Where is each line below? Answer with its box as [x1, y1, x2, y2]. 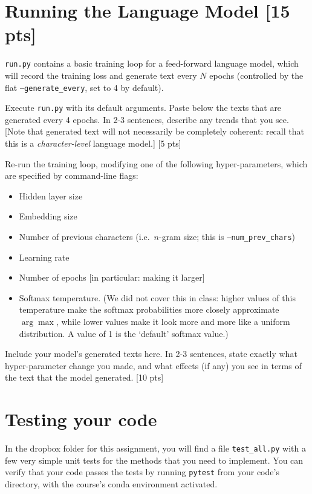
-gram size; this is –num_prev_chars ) [158, 230, 296, 243]
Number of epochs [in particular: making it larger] [19, 271, 205, 284]
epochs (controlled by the [209, 68, 304, 81]
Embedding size [19, 210, 77, 222]
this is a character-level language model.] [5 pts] [5, 137, 181, 150]
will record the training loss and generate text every [5, 68, 197, 81]
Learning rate [19, 250, 70, 263]
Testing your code [5, 407, 157, 432]
